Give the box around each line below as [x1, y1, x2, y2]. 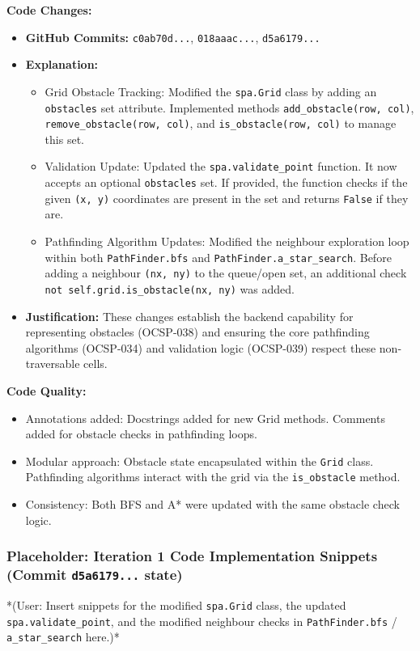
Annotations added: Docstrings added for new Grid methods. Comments [25, 409, 385, 426]
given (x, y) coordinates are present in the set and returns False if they [45, 189, 409, 206]
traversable [25, 355, 80, 372]
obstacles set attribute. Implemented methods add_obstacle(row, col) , [45, 99, 414, 116]
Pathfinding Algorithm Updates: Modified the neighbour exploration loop [45, 232, 409, 249]
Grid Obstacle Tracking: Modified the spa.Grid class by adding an [45, 82, 377, 99]
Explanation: [25, 56, 99, 73]
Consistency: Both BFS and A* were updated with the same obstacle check [25, 496, 400, 512]
